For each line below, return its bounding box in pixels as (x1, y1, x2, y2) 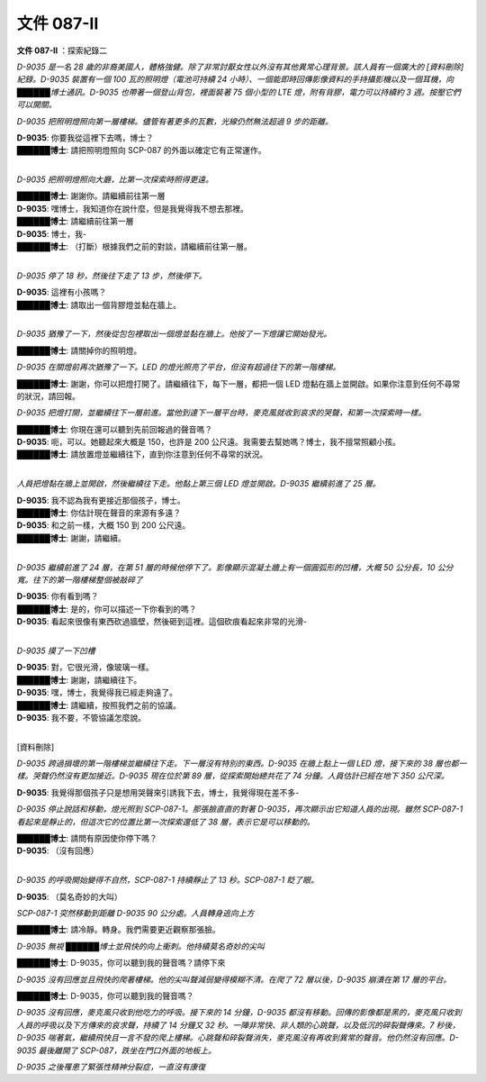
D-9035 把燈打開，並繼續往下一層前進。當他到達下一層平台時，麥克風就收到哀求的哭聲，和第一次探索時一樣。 (16, 407, 427, 418)
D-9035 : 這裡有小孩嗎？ (16, 286, 107, 297)
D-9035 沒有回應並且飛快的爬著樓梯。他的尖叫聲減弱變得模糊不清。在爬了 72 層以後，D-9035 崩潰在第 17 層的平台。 (16, 974, 452, 985)
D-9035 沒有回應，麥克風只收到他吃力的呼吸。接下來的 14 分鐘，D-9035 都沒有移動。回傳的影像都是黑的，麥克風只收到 (16, 1007, 463, 1018)
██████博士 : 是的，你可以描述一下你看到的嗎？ (16, 604, 197, 614)
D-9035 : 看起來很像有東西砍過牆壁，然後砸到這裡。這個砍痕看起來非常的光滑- (16, 616, 308, 627)
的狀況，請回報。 (16, 390, 80, 401)
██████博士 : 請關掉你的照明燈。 (16, 345, 142, 356)
